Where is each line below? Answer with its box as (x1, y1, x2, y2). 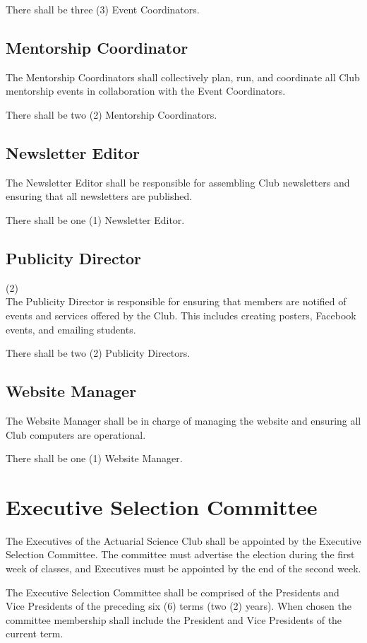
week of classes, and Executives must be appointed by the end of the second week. (6, 561, 361, 576)
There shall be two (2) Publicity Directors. (6, 346, 191, 360)
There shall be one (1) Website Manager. (6, 451, 183, 466)
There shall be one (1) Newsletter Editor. (6, 212, 185, 227)
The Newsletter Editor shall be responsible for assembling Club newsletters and (6, 175, 350, 189)
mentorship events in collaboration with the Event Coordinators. (6, 83, 286, 98)
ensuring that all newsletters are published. (6, 189, 193, 203)
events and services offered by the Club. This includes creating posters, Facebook (6, 307, 356, 322)
